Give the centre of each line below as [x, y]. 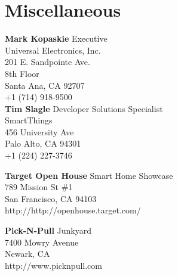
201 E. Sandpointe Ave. [47, 62]
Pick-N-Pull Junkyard [48, 230]
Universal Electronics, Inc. [53, 50]
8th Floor [22, 73]
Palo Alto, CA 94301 [43, 143]
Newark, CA [27, 254]
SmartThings [29, 120]
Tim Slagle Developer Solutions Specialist [84, 108]
